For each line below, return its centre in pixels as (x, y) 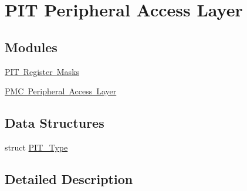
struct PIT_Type (36, 147)
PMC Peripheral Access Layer (61, 91)
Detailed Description (69, 178)
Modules (31, 47)
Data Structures (55, 123)
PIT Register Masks (42, 71)
